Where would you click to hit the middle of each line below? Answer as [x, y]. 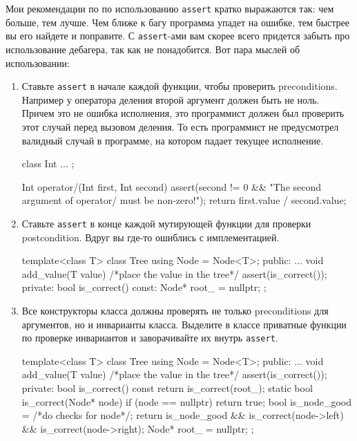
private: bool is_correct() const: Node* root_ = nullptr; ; [144, 287]
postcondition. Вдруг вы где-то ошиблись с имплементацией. [151, 237]
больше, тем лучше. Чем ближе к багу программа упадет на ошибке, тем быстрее [178, 22]
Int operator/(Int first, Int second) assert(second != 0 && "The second [172, 186]
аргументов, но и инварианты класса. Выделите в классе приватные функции [184, 324]
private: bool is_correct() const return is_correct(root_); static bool [167, 387]
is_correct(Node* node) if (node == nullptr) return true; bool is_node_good [187, 401]
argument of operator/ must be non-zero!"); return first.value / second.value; [184, 200]
